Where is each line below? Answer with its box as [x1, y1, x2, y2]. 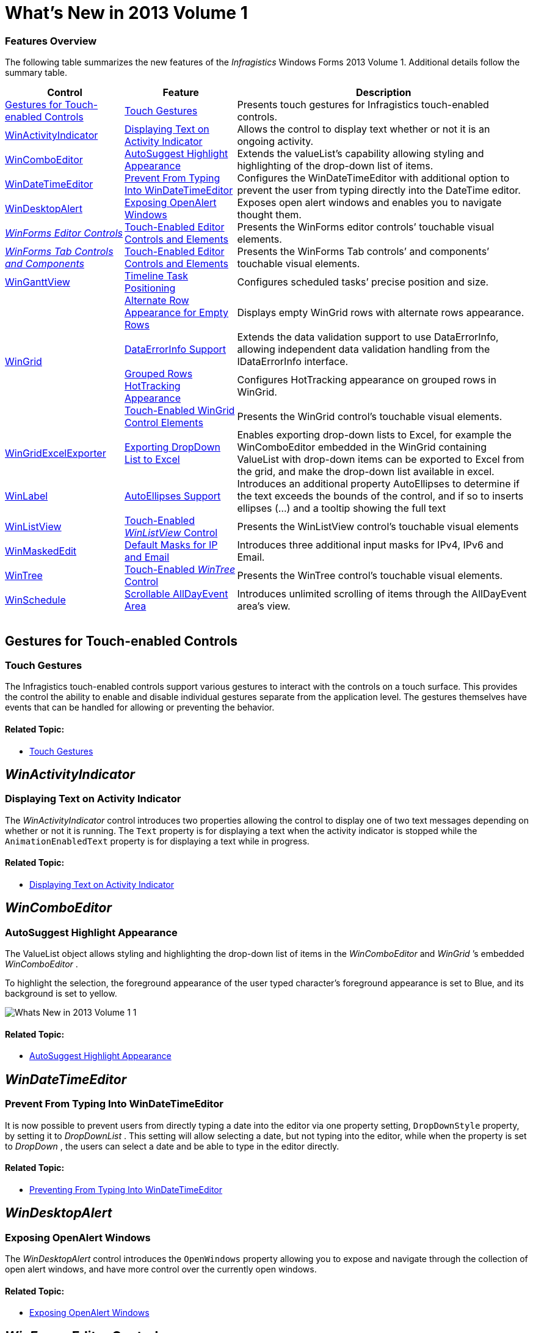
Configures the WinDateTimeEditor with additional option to [237, 172, 510, 185]
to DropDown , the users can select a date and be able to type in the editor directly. [5, 1140, 339, 1151]
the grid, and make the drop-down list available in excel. [237, 465, 495, 478]
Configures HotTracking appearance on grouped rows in [237, 374, 496, 386]
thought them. [237, 209, 302, 221]
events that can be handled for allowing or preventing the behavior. [5, 702, 275, 713]
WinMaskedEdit [5, 545, 77, 558]
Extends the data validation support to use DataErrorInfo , [237, 331, 499, 344]
